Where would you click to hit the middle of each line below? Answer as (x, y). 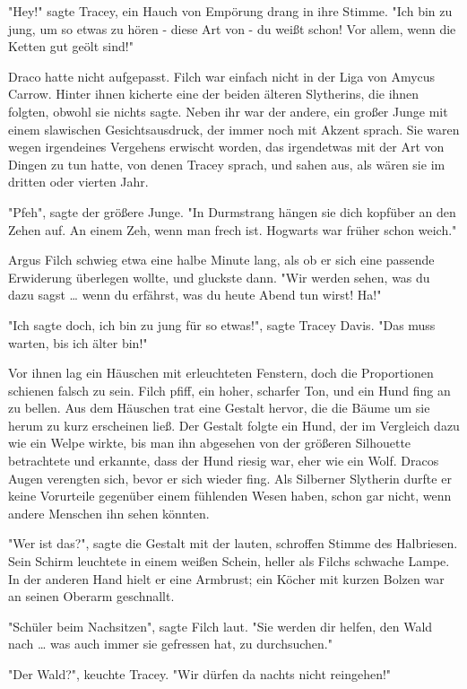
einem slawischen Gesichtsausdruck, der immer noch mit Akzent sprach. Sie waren (234, 129)
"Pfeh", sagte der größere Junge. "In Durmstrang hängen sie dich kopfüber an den (232, 211)
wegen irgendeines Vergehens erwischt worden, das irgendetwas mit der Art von (226, 147)
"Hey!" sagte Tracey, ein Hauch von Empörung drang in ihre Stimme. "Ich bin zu (230, 11)
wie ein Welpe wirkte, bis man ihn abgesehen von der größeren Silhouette (210, 443)
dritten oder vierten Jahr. (78, 182)
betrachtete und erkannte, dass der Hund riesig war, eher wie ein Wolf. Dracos (224, 461)
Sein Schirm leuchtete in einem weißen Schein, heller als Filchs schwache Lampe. (229, 561)
